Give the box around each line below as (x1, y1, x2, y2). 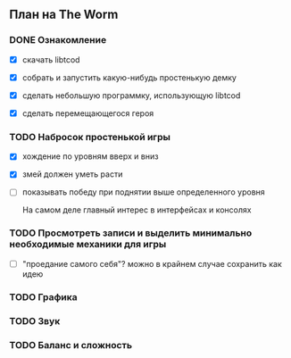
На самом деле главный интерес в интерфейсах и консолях (21, 204, 252, 215)
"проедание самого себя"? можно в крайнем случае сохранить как (21, 258, 283, 269)
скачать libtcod (21, 54, 80, 65)
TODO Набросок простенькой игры (9, 130, 171, 143)
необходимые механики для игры (9, 238, 167, 251)
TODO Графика (9, 290, 78, 303)
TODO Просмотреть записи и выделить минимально (9, 227, 253, 239)
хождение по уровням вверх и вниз (21, 151, 159, 162)
